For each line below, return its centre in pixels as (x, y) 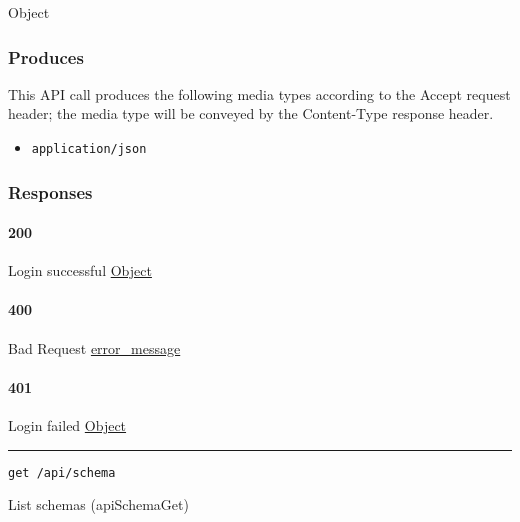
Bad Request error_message (94, 347)
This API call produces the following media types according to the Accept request (259, 93)
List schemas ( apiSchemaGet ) (98, 504)
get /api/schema (62, 472)
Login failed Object (67, 425)
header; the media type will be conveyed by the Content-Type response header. (251, 113)
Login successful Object (80, 270)
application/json (89, 149)
